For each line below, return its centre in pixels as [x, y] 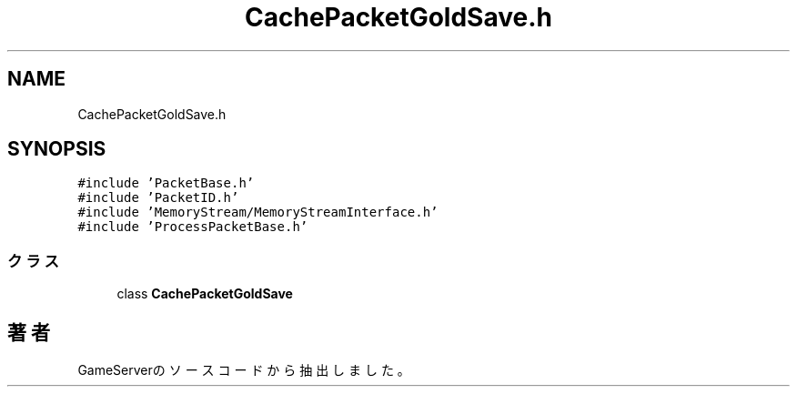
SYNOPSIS [57, 149]
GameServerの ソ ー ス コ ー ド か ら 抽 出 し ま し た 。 [244, 370]
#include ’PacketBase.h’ [166, 183]
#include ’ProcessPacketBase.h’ [193, 227]
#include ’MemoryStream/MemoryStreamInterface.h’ [258, 212]
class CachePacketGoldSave [205, 294]
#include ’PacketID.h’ [158, 198]
